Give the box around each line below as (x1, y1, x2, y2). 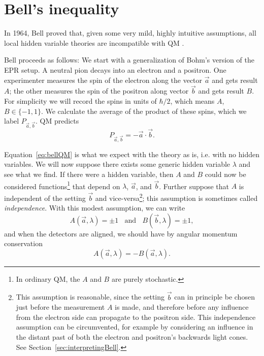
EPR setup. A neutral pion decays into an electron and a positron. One (4, 64, 226, 75)
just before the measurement (16, 302, 105, 312)
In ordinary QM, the (16, 273, 80, 284)
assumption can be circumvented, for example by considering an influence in (16, 321, 253, 332)
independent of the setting (4, 192, 86, 203)
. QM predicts (35, 115, 79, 126)
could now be (205, 169, 246, 179)
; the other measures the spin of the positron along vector (9, 85, 189, 96)
